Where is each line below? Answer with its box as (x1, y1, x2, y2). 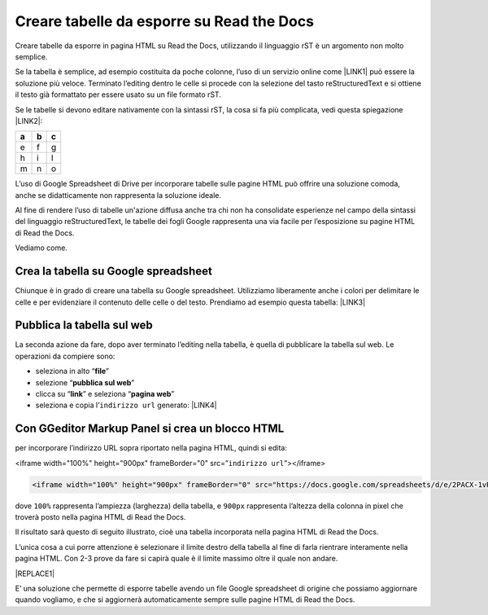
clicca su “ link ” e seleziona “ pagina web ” (35, 389, 175, 398)
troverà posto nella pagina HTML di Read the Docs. (15, 512, 186, 522)
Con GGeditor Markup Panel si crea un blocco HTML (15, 422, 285, 436)
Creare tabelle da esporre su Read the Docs (15, 12, 315, 30)
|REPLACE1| (15, 569, 55, 578)
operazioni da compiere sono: (15, 351, 115, 361)
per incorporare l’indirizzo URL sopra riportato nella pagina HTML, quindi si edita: (15, 443, 288, 453)
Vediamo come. (15, 243, 68, 253)
